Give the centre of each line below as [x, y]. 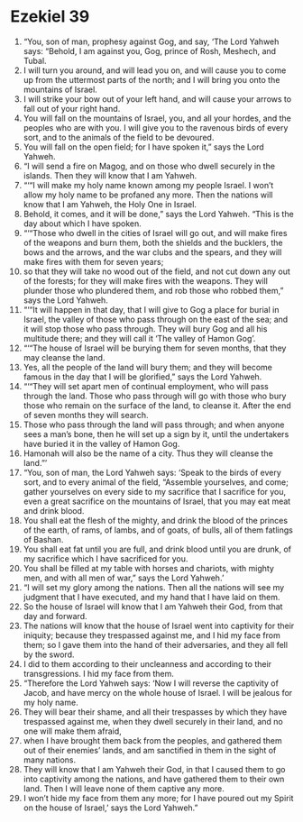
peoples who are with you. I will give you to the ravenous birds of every [156, 127]
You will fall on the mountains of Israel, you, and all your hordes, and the [157, 118]
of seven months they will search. [86, 415]
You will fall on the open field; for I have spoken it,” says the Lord [143, 147]
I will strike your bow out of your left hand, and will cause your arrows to [157, 99]
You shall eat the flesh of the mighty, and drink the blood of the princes [155, 520]
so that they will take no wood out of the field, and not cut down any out [157, 271]
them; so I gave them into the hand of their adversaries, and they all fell [155, 644]
